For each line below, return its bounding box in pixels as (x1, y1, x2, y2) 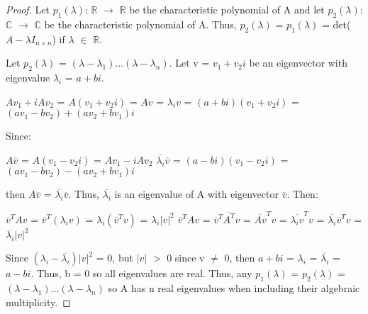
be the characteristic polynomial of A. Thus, (44, 16, 237, 31)
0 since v (167, 250, 205, 265)
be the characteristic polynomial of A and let (129, 2, 325, 16)
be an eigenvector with (249, 55, 347, 70)
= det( (322, 16, 351, 31)
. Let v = (169, 55, 210, 70)
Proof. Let (6, 2, 50, 16)
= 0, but (96, 250, 133, 265)
